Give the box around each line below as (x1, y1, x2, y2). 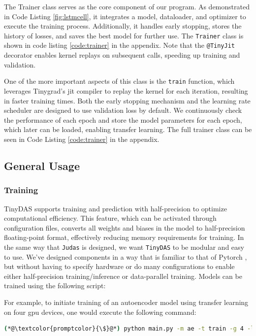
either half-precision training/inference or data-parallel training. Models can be (4, 270, 242, 281)
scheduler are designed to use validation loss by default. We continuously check (4, 105, 242, 115)
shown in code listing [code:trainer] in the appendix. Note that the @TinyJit (4, 40, 235, 50)
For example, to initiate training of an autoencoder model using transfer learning (4, 297, 249, 307)
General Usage (4, 158, 80, 173)
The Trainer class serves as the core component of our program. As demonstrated (4, 1, 250, 11)
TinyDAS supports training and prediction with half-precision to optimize (4, 203, 227, 213)
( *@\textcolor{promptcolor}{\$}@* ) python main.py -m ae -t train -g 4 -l (4, 325, 255, 333)
